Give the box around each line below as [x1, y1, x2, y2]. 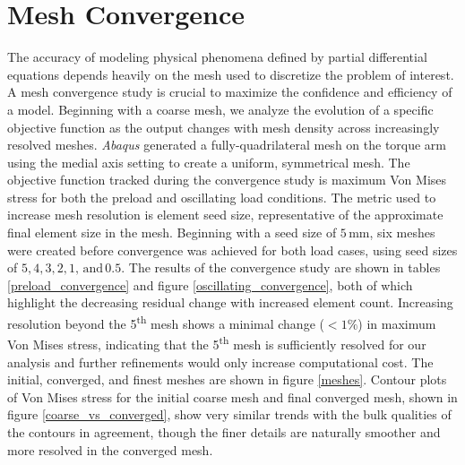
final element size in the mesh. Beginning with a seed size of [7, 223, 337, 242]
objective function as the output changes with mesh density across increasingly [7, 117, 440, 136]
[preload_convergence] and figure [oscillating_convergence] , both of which [7, 275, 413, 294]
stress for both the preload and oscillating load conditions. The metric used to [7, 187, 436, 206]
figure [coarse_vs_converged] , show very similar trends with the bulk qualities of [7, 405, 452, 424]
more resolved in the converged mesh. [7, 440, 213, 459]
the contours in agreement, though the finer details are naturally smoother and [7, 422, 441, 441]
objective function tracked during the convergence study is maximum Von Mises [7, 170, 447, 189]
